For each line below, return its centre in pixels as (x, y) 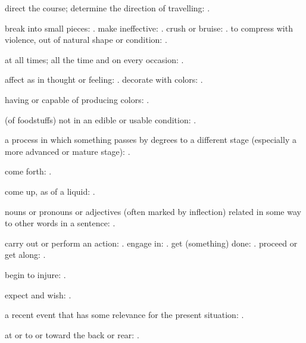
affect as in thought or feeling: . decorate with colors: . (104, 79)
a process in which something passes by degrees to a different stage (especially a (151, 140)
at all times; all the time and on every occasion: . (94, 59)
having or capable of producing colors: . (77, 99)
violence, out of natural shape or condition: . (86, 40)
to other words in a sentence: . (60, 223)
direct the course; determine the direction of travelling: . (107, 8)
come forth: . (28, 171)
